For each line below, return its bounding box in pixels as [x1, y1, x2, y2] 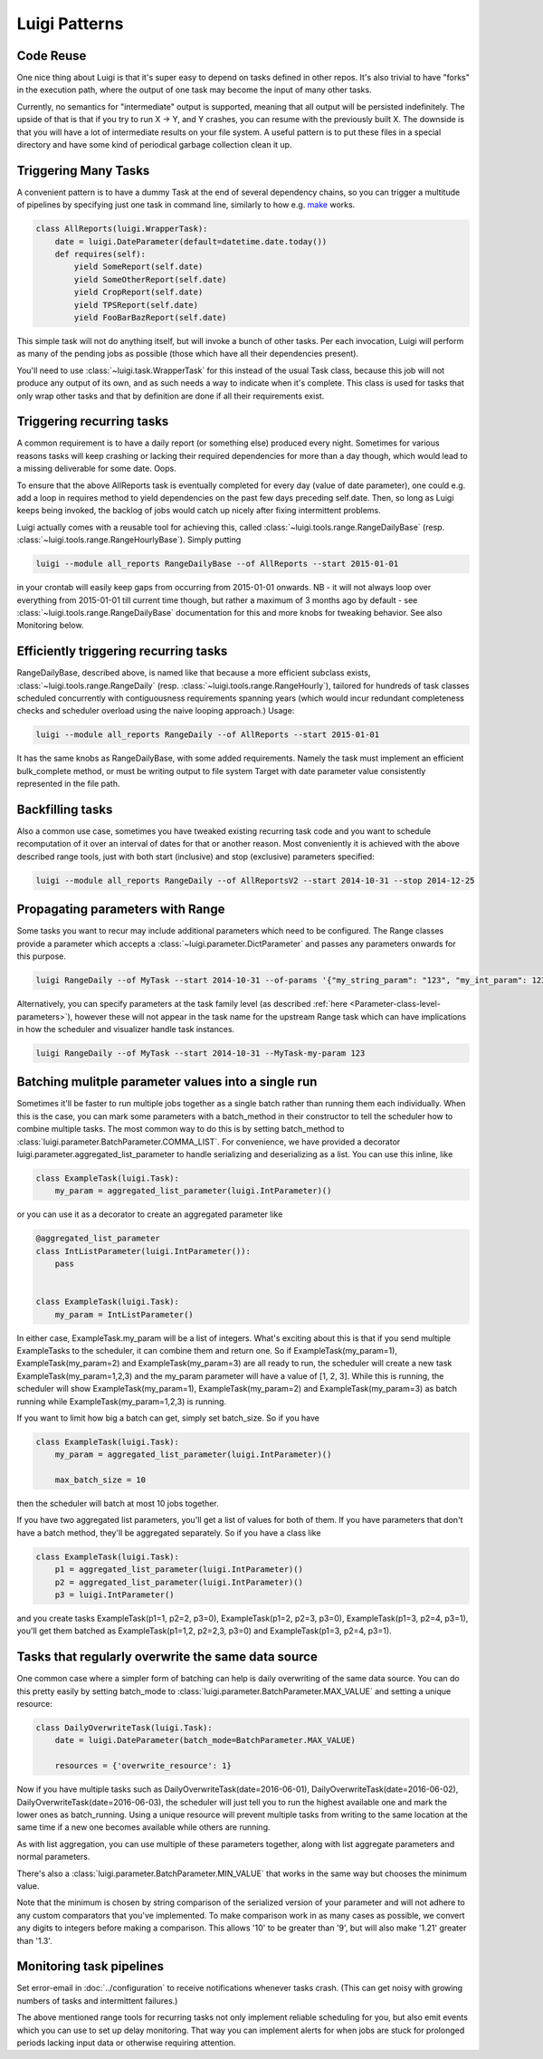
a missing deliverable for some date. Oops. [16, 463, 176, 474]
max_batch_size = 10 [54, 1475, 147, 1485]
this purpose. [16, 951, 67, 962]
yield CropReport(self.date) [73, 287, 204, 298]
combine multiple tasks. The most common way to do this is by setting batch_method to [16, 1124, 345, 1135]
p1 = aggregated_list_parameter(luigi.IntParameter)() [54, 1565, 303, 1575]
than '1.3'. [16, 1935, 53, 1946]
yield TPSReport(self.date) [73, 300, 199, 310]
